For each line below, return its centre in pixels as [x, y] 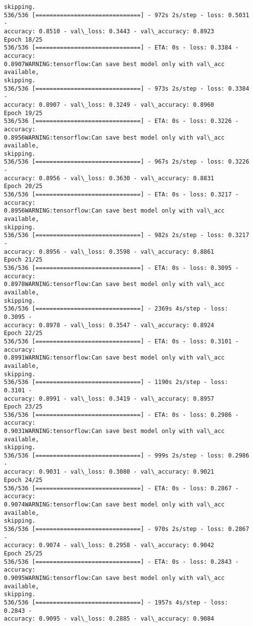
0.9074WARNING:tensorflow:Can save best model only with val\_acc [115, 505]
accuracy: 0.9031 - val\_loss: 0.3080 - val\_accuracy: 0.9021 [109, 472]
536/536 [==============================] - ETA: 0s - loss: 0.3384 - [121, 48]
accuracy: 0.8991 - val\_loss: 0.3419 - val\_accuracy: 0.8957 [109, 398]
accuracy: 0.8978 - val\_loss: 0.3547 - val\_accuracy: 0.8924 [109, 325]
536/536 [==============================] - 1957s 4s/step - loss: [116, 602]
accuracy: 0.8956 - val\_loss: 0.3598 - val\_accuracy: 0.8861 [109, 252]
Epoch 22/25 [23, 333]
